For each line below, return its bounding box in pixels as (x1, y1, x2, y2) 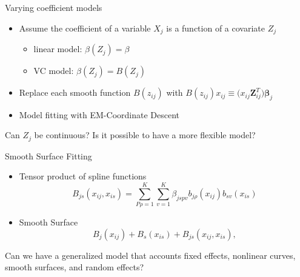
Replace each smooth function (19, 86, 131, 99)
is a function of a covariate (166, 21, 265, 34)
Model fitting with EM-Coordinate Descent (19, 108, 179, 121)
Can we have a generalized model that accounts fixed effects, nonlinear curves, (5, 249, 296, 261)
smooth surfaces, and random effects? (5, 261, 144, 273)
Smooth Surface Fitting (5, 149, 92, 162)
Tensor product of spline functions (19, 170, 147, 182)
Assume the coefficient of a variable (19, 21, 151, 34)
